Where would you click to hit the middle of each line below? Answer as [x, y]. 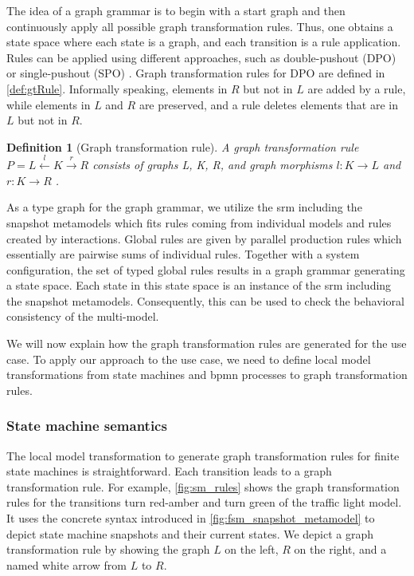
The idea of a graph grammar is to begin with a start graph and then [176, 10]
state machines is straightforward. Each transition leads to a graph [169, 471]
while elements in [49, 104]
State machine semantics [87, 426]
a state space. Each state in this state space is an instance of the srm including [199, 285]
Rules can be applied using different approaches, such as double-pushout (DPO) [201, 57]
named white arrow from [67, 564]
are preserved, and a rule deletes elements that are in [268, 104]
